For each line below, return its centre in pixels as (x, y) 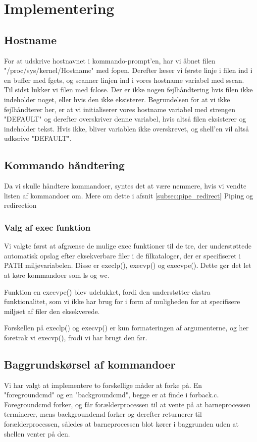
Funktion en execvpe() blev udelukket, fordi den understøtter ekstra (107, 291)
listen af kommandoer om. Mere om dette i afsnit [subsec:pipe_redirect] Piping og (129, 195)
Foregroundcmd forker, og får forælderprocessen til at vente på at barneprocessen (127, 404)
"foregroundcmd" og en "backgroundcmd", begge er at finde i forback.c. (111, 395)
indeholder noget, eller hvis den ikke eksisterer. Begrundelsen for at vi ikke (117, 99)
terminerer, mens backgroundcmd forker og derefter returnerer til (103, 414)
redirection (20, 205)
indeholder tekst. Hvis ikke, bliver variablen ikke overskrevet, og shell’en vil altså (127, 128)
